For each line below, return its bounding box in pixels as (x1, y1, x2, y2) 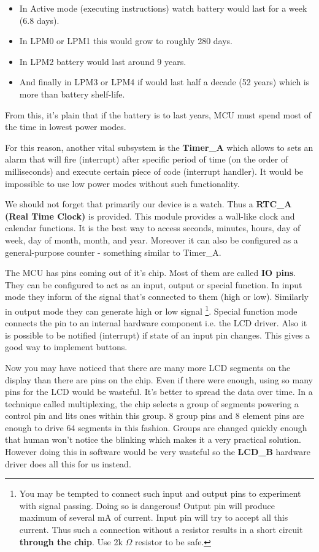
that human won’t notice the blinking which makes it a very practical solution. (5, 433, 301, 446)
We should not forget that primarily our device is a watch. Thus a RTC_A (5, 197, 292, 210)
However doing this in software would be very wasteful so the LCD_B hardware (5, 445, 310, 458)
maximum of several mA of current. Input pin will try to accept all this (19, 511, 288, 524)
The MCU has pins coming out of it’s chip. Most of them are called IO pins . (5, 266, 296, 279)
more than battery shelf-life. (19, 87, 125, 100)
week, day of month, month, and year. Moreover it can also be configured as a (5, 233, 298, 246)
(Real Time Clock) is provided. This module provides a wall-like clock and (5, 209, 295, 222)
